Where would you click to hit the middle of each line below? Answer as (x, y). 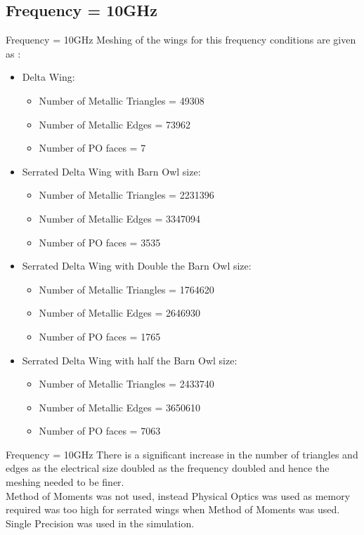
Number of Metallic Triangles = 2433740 (126, 384)
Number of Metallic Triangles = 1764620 (126, 289)
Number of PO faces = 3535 (100, 242)
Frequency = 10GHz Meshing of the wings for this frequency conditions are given (181, 40)
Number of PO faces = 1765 (100, 336)
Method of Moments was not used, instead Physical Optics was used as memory (178, 495)
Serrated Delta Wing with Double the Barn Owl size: (137, 266)
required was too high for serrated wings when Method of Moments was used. (173, 509)
